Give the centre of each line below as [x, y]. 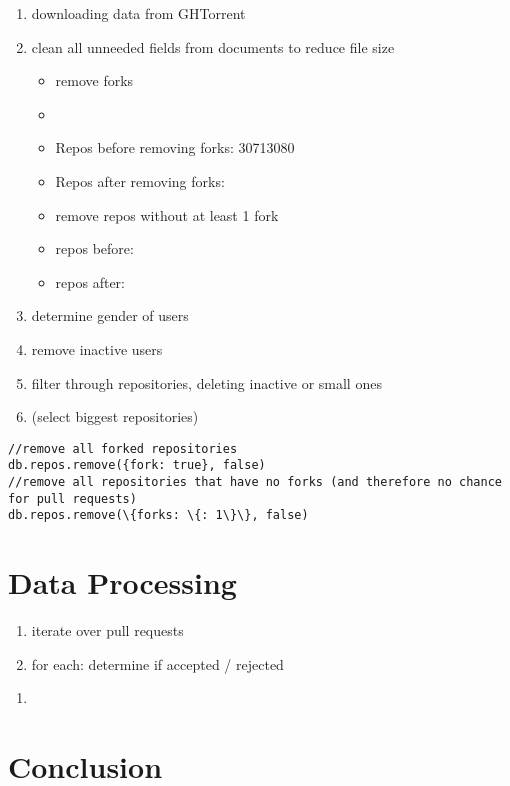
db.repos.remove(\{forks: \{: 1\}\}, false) [158, 515]
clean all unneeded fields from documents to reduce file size [213, 46]
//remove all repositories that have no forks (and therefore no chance [255, 482]
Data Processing [122, 582]
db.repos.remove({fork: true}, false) [137, 465]
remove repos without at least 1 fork [167, 214]
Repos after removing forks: [140, 180]
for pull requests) [72, 498]
